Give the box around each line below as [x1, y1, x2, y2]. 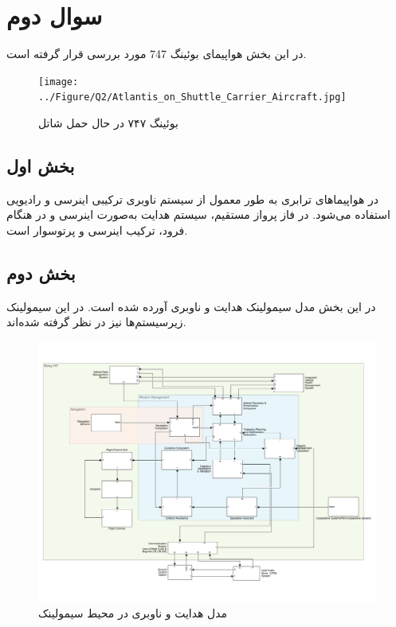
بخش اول [6, 154, 75, 178]
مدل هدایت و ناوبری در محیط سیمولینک [38, 605, 228, 621]
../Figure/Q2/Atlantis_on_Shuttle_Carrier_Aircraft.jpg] [38, 92, 347, 103]
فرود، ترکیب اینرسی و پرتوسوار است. [6, 222, 188, 239]
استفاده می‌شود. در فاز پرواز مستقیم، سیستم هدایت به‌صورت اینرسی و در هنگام [6, 206, 390, 223]
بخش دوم [6, 261, 76, 285]
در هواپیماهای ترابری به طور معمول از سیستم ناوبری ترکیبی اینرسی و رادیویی [6, 190, 378, 207]
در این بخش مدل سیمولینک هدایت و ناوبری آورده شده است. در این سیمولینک [6, 298, 376, 314]
